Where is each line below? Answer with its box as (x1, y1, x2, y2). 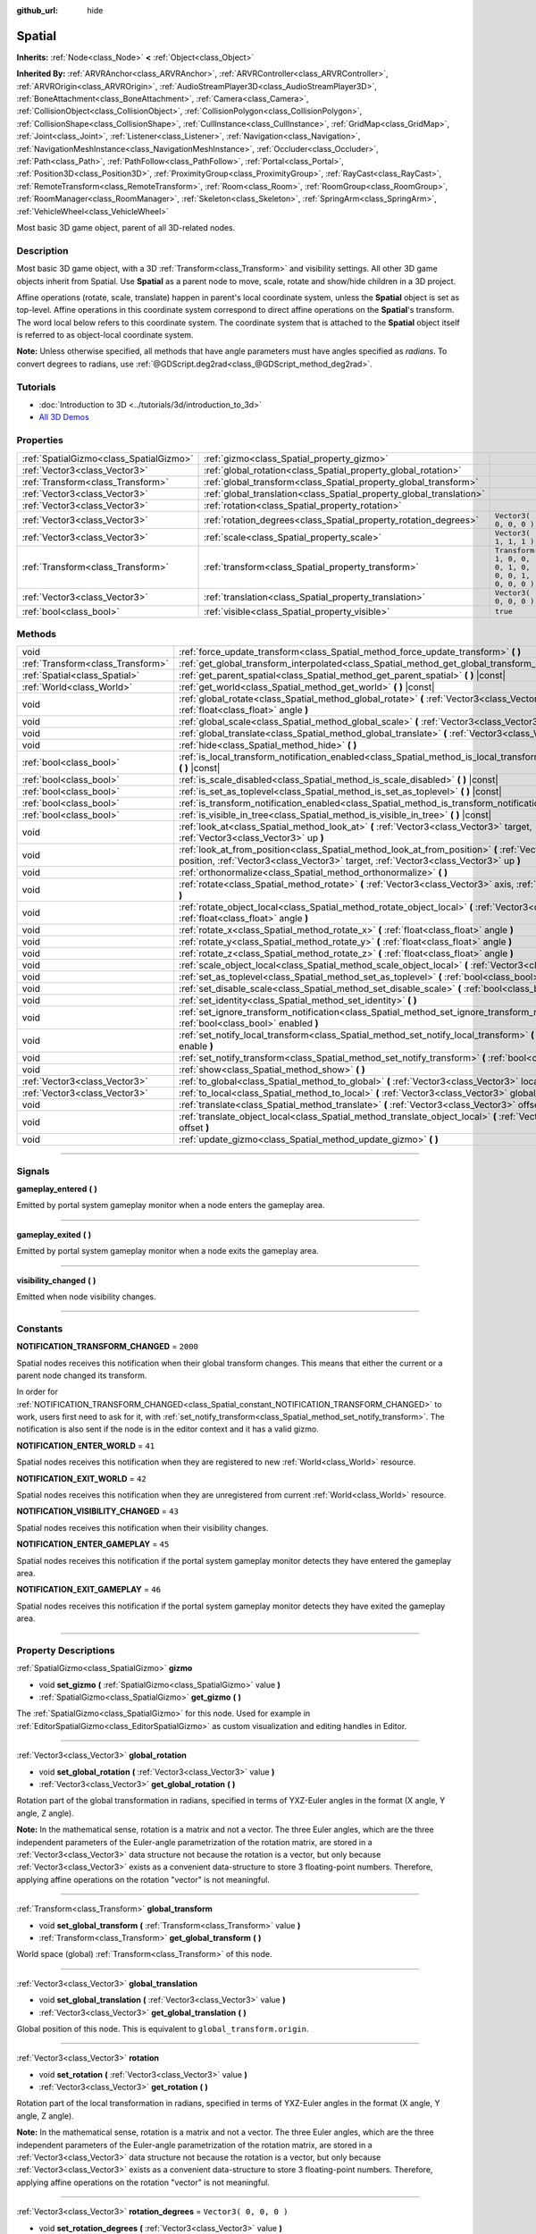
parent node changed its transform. (16, 1370, 147, 1381)
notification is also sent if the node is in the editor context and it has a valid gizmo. (16, 1424, 319, 1434)
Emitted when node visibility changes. (16, 1291, 156, 1302)
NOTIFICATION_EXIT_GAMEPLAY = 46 (16, 1584, 161, 1595)
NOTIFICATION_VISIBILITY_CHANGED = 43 (16, 1506, 179, 1516)
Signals (16, 1164, 50, 1177)
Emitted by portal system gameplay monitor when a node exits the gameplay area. (16, 1246, 319, 1256)
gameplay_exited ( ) (16, 1229, 92, 1239)
